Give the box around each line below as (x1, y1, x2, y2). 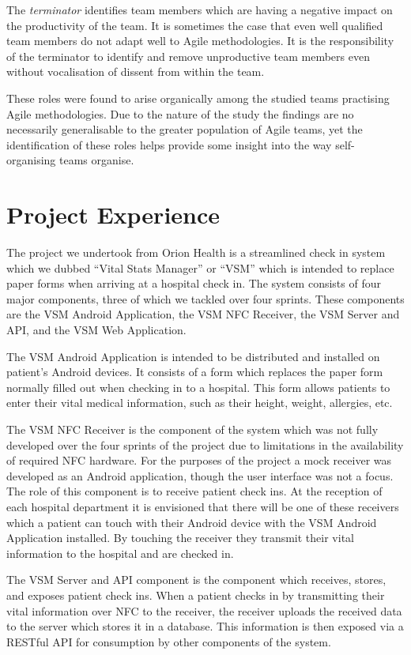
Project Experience (6, 198, 221, 231)
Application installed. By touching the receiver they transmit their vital (6, 529, 354, 546)
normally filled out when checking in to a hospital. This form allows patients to (6, 378, 390, 395)
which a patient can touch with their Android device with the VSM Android (6, 514, 377, 530)
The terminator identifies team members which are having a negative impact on (6, 2, 393, 17)
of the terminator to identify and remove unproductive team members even (6, 47, 370, 64)
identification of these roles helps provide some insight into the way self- (6, 136, 355, 152)
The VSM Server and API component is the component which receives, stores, (6, 571, 386, 588)
